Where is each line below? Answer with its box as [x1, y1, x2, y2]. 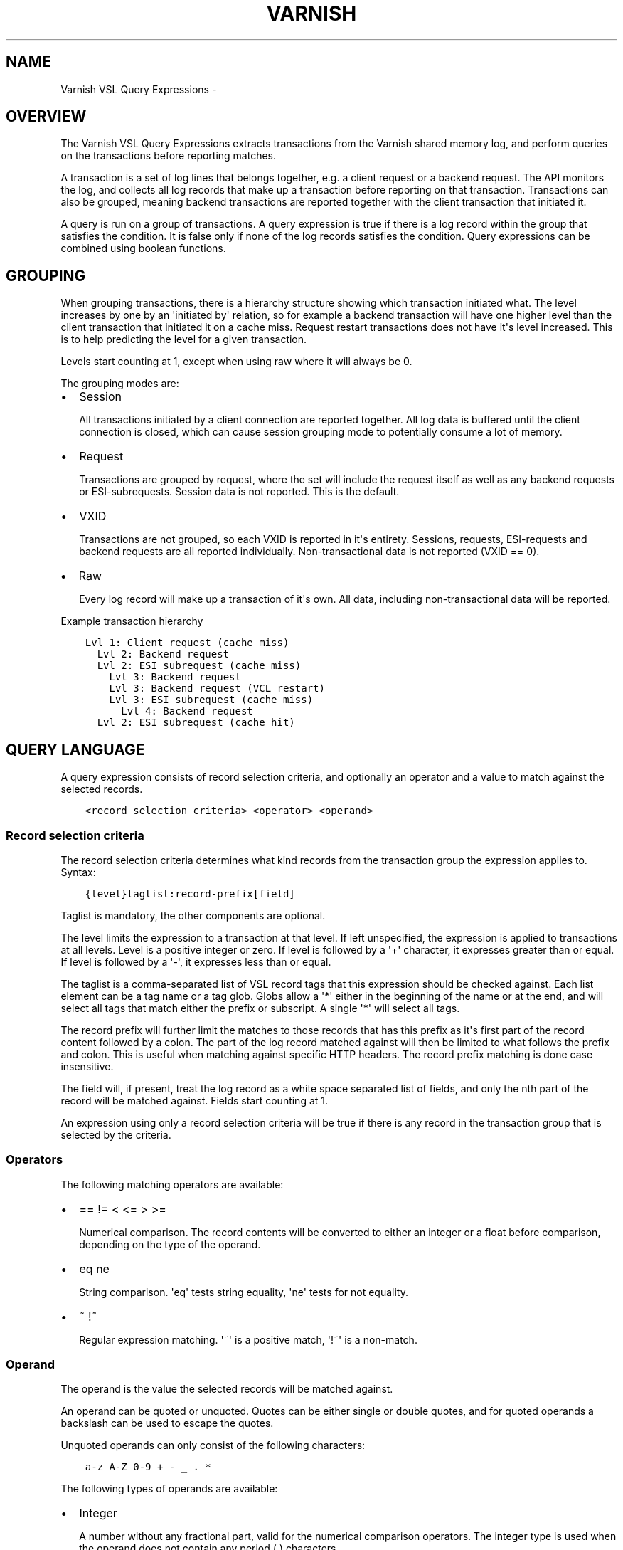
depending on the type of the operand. [79, 1238, 261, 1250]
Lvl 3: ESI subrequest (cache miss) [109, 694, 314, 706]
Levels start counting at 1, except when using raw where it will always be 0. [60, 355, 412, 368]
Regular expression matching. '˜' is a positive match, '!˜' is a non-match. [79, 1333, 417, 1346]
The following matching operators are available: [60, 1178, 284, 1191]
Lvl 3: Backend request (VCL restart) [109, 682, 325, 695]
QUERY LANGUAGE [6, 740, 145, 759]
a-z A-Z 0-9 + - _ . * [85, 1461, 211, 1473]
